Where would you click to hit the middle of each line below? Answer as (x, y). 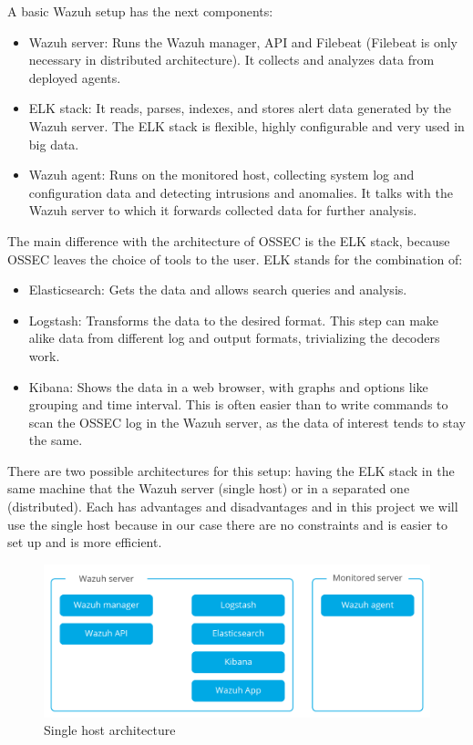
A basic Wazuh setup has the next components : (140, 11)
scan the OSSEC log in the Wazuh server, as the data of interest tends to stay (247, 422)
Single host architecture (110, 730)
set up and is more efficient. (85, 542)
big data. (54, 144)
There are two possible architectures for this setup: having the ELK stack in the (231, 470)
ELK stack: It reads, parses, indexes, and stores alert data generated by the (240, 108)
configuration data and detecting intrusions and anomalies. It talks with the (241, 192)
